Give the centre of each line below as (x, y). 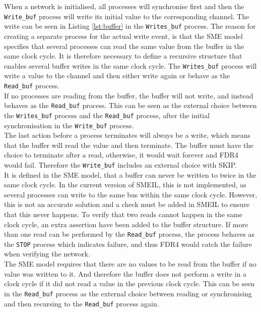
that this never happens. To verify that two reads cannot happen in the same (123, 214)
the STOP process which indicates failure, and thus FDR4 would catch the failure (128, 244)
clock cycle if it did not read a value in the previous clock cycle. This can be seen (129, 283)
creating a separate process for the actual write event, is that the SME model (123, 36)
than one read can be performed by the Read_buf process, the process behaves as (129, 234)
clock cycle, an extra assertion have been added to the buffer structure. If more (126, 224)
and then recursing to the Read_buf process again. (82, 303)
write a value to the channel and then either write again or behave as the (117, 75)
